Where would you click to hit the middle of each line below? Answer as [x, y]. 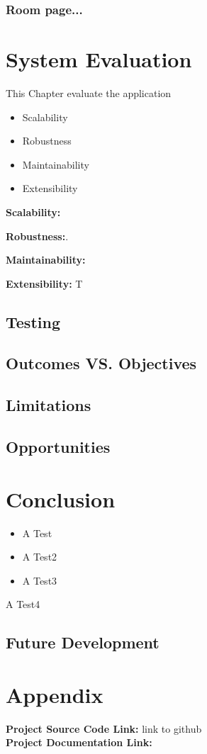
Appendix [55, 694]
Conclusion [61, 499]
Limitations [49, 405]
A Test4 [23, 604]
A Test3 [40, 580]
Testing [33, 321]
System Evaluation [99, 59]
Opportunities [58, 447]
